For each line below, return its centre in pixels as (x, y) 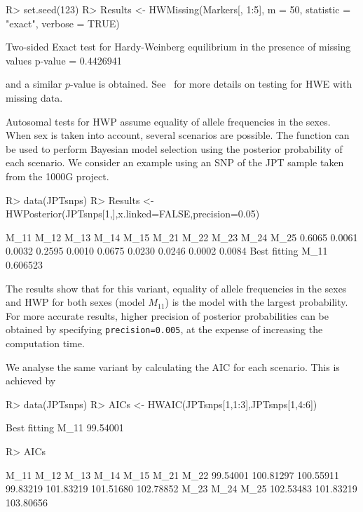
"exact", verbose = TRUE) (63, 23)
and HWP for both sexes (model (75, 302)
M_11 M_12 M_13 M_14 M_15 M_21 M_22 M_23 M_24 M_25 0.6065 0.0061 (182, 237)
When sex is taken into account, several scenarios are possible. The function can (178, 135)
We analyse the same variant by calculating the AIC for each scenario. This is (173, 366)
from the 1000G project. (57, 176)
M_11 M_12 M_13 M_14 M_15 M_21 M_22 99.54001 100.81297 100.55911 (172, 474)
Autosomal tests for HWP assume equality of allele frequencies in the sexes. (168, 121)
